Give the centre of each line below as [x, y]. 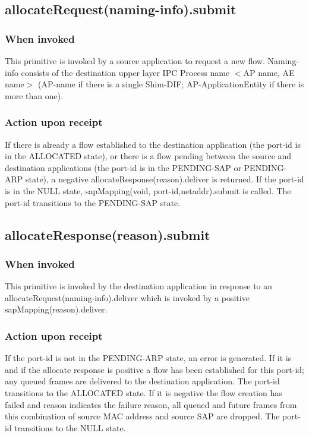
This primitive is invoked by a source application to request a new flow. [135, 61]
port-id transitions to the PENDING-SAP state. [93, 202]
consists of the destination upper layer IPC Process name [125, 72]
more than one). [34, 95]
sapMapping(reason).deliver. [56, 309]
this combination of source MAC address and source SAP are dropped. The [142, 416]
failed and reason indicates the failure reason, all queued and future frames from [151, 404]
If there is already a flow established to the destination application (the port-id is [153, 144]
